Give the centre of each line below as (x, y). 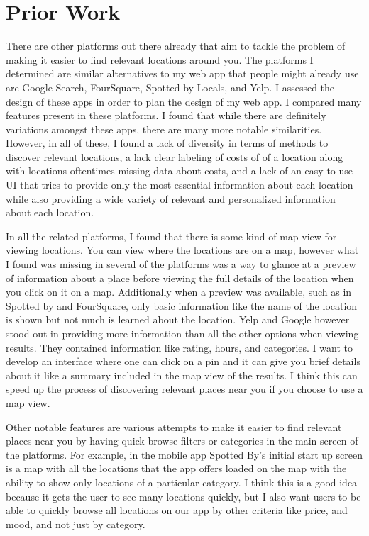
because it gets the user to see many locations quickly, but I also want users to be (183, 496)
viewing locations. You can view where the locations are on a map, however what (182, 250)
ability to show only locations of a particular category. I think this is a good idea (182, 482)
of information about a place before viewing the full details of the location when (180, 278)
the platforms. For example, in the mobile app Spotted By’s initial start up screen (184, 454)
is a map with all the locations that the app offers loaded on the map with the (176, 468)
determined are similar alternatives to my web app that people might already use (182, 73)
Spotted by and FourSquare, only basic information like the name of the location (182, 305)
